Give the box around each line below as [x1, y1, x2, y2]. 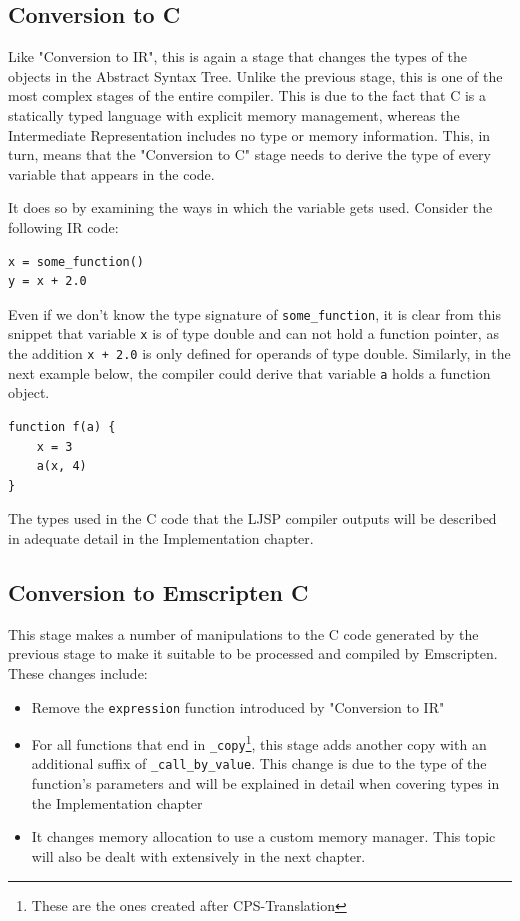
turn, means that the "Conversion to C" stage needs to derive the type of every [8, 144, 491, 165]
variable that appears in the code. [8, 163, 215, 184]
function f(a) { [8, 419, 116, 434]
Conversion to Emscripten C [8, 576, 309, 607]
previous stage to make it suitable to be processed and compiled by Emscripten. [8, 643, 498, 664]
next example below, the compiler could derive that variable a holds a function [8, 362, 491, 383]
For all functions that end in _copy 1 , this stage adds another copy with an [31, 731, 487, 754]
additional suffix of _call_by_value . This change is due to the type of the [31, 753, 487, 774]
